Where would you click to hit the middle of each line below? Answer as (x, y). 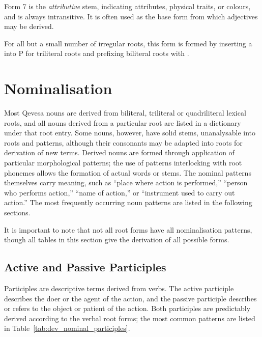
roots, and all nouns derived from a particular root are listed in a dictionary (123, 122)
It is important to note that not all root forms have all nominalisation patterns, (128, 229)
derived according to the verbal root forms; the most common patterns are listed (130, 318)
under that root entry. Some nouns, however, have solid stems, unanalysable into (130, 133)
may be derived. (29, 26)
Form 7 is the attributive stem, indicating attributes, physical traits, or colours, (127, 6)
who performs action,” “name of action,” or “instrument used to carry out (120, 192)
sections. (17, 213)
